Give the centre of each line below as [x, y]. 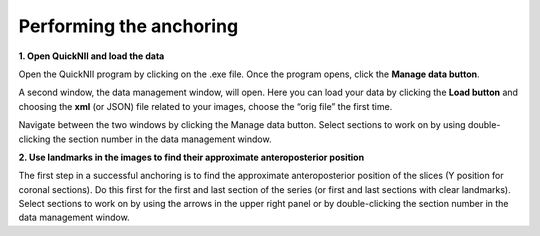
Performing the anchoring [128, 26]
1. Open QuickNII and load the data [91, 56]
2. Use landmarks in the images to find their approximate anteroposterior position [191, 157]
